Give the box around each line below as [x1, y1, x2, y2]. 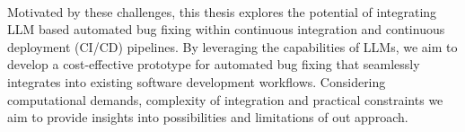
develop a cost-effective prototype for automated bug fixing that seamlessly [7, 55, 420, 74]
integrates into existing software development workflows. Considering [7, 72, 386, 91]
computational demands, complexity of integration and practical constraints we [7, 90, 443, 109]
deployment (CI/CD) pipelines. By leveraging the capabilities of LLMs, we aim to [7, 37, 458, 56]
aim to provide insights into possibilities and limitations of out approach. [7, 108, 408, 127]
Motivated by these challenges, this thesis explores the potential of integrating [7, 2, 437, 21]
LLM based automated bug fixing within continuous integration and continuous [7, 20, 445, 39]
